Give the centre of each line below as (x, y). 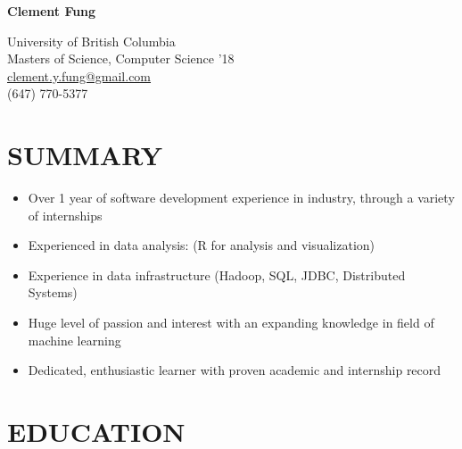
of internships (65, 215)
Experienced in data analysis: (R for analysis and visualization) (202, 245)
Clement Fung (52, 11)
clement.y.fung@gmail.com (79, 75)
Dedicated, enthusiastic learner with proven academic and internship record (235, 370)
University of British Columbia (91, 41)
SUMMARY (85, 155)
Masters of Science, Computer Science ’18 (121, 58)
